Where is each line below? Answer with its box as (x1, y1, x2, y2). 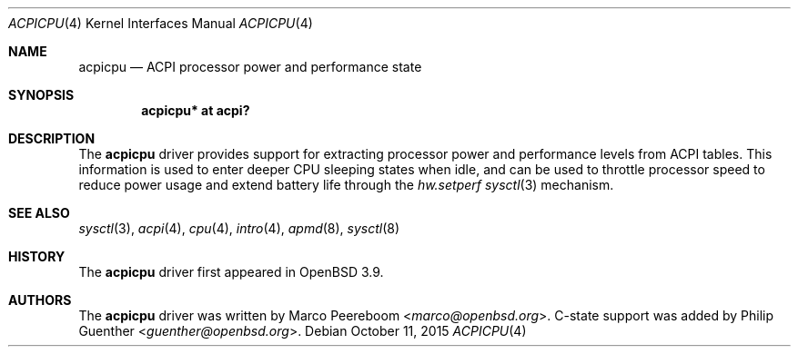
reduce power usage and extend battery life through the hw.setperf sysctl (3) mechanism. (78, 177, 614, 192)
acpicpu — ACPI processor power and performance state (78, 59, 422, 74)
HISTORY (8, 249, 66, 264)
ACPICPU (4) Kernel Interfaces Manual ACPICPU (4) (8, 15, 313, 31)
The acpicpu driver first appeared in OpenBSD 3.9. (78, 264, 384, 280)
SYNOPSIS (8, 87, 75, 103)
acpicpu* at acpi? (141, 103, 250, 118)
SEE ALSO (8, 205, 70, 221)
